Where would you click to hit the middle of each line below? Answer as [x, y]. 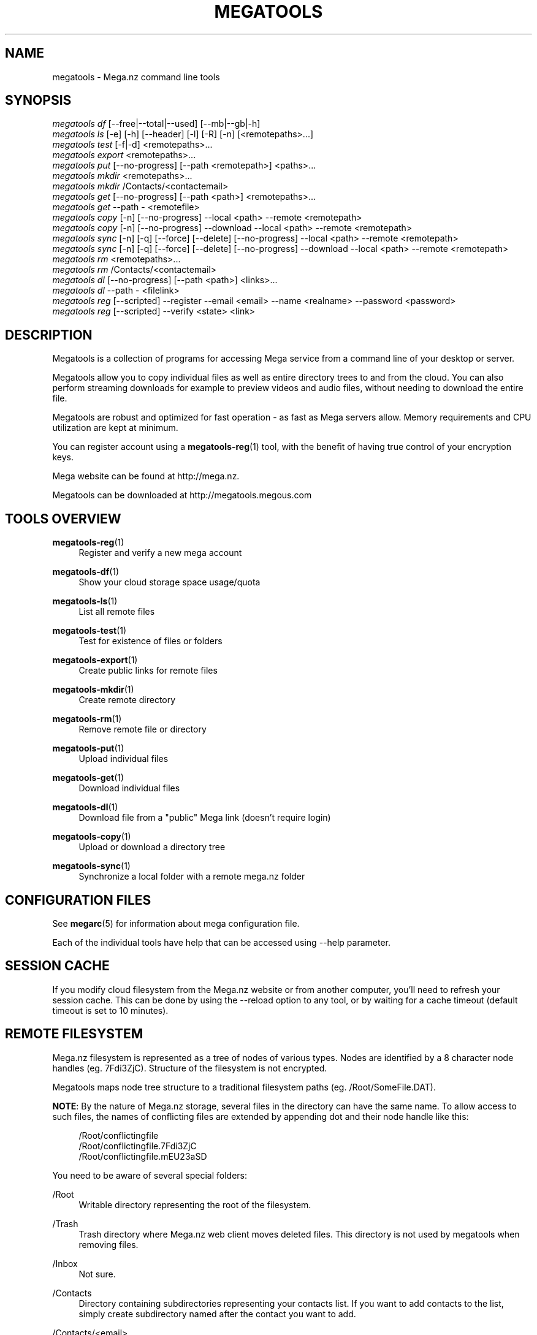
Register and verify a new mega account [160, 553]
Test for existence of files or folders [150, 641]
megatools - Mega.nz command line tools [136, 77]
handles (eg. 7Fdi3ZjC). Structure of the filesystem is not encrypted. [190, 1068]
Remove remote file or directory [143, 729]
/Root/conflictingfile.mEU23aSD [143, 1156]
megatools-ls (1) [85, 601]
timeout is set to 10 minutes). [110, 1010]
